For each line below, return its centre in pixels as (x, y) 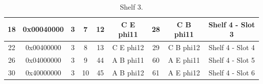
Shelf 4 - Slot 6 (232, 72)
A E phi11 (184, 59)
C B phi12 (184, 47)
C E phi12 (128, 47)
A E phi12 (184, 72)
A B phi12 (128, 72)
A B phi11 (128, 59)
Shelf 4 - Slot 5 (232, 59)
